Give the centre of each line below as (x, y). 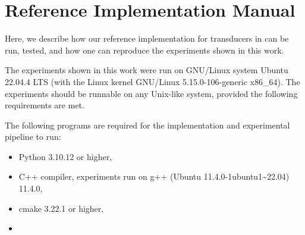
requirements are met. (45, 105)
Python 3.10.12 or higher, (65, 156)
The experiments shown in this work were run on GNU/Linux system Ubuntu (147, 70)
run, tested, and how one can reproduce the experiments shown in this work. (144, 50)
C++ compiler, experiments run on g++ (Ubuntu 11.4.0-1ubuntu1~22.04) (154, 176)
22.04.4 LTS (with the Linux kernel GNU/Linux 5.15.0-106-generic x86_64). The (152, 81)
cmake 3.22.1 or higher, (61, 208)
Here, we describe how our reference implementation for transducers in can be (147, 38)
